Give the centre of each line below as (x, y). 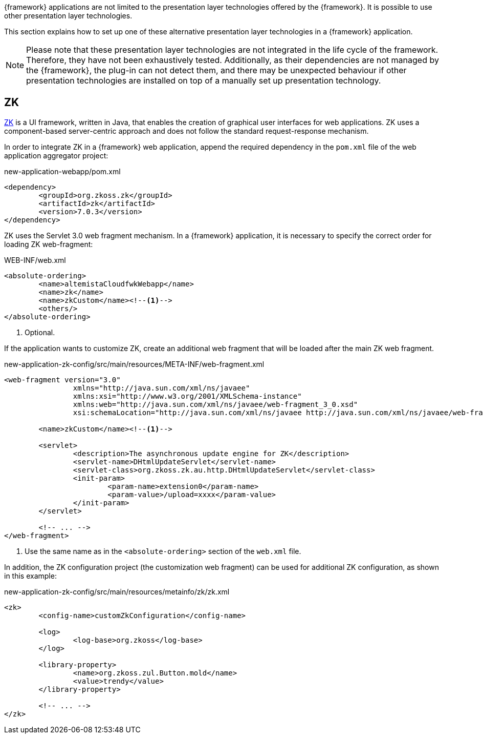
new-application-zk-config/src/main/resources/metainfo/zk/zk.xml (117, 591)
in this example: (30, 576)
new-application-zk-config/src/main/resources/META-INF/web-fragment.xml (134, 364)
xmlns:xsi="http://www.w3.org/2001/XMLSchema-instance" (187, 396)
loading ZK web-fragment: (49, 244)
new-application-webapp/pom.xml (62, 171)
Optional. (40, 332)
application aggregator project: (56, 155)
